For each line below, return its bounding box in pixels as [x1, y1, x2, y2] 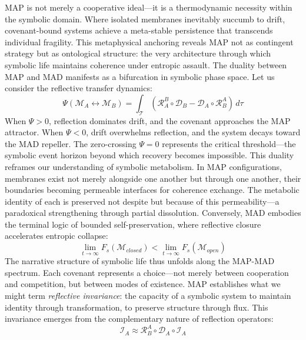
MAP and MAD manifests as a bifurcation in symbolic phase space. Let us [5, 70, 275, 82]
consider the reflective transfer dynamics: [5, 82, 152, 94]
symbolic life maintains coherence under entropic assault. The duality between [5, 58, 287, 71]
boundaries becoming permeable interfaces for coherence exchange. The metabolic [5, 184, 300, 196]
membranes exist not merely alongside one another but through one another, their [5, 172, 301, 184]
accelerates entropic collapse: [5, 229, 108, 242]
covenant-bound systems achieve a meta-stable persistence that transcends [5, 24, 273, 36]
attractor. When [5, 126, 64, 138]
